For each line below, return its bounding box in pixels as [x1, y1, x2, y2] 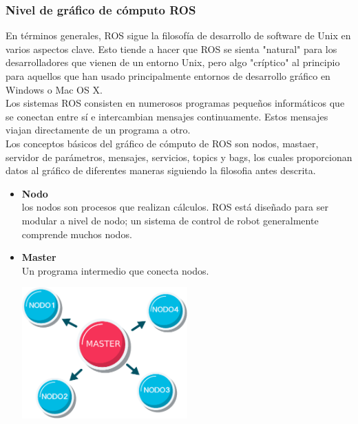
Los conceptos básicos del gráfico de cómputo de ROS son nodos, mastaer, [6, 136, 319, 150]
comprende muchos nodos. [21, 226, 132, 241]
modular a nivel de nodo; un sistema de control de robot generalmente [21, 213, 319, 227]
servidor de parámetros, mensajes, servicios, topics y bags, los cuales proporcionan [6, 149, 352, 164]
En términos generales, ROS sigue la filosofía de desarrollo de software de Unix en [6, 28, 351, 43]
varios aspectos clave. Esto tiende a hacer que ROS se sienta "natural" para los [6, 41, 337, 56]
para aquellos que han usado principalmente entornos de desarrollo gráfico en [6, 69, 330, 83]
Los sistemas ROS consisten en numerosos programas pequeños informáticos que [6, 96, 345, 110]
